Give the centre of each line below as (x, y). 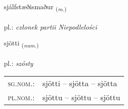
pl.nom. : (21, 97)
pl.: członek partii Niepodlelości (51, 26)
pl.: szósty (19, 63)
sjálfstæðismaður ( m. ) (35, 7)
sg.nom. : (21, 83)
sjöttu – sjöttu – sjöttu (81, 97)
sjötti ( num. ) (21, 44)
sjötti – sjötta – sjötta (80, 83)
